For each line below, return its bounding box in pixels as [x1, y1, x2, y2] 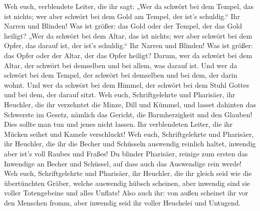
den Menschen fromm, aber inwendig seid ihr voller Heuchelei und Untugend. [4, 197, 241, 207]
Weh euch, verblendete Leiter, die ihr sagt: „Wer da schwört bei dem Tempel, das [4, 1, 253, 11]
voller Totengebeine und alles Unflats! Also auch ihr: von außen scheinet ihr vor [4, 187, 248, 198]
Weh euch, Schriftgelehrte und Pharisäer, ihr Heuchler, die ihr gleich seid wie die [4, 168, 252, 178]
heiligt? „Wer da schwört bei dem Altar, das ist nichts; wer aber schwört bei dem [4, 30, 252, 41]
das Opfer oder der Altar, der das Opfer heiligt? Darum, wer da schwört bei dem [4, 50, 252, 60]
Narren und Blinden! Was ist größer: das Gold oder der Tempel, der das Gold [4, 21, 242, 31]
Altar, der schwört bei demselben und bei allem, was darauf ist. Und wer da [4, 60, 237, 70]
